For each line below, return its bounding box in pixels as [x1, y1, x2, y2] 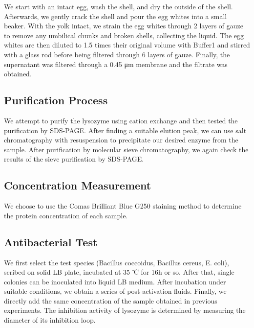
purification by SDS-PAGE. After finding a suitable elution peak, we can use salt [4, 125, 247, 135]
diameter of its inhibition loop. [4, 315, 96, 325]
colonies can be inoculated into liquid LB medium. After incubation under [4, 276, 226, 286]
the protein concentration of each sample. [4, 210, 128, 220]
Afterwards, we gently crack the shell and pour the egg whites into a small [4, 11, 227, 21]
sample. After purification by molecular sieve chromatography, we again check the [4, 144, 249, 154]
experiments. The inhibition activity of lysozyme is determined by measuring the [4, 305, 246, 315]
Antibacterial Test [4, 234, 98, 249]
